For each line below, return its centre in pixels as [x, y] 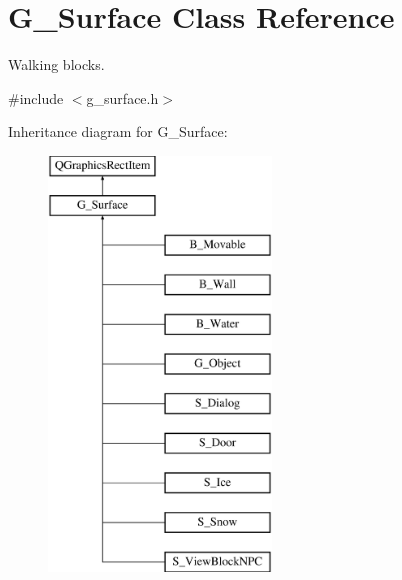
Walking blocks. [56, 64]
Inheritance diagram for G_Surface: [118, 131]
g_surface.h [122, 97]
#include [36, 97]
